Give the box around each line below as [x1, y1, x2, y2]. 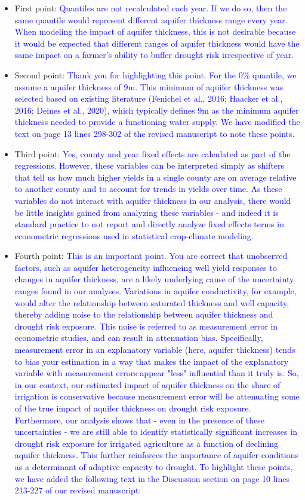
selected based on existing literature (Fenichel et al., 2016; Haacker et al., [14, 92, 283, 105]
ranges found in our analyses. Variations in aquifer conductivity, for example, [14, 285, 297, 297]
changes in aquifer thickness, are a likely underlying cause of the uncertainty [14, 273, 294, 285]
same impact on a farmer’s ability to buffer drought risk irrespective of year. [14, 48, 294, 61]
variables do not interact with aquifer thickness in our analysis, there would [14, 194, 291, 206]
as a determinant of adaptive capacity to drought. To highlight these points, [14, 460, 293, 472]
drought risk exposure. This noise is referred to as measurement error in [14, 319, 278, 332]
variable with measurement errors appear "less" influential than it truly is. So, [14, 367, 299, 379]
